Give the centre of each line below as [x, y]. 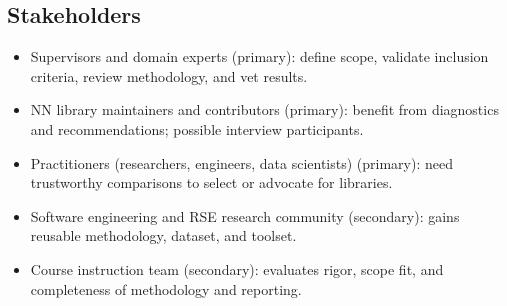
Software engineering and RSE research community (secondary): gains [245, 215]
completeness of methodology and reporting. [166, 288]
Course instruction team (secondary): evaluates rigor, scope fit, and [237, 268]
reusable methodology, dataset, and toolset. [163, 235]
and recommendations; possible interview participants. [197, 128]
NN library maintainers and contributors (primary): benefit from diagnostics [264, 109]
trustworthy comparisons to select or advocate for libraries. [211, 182]
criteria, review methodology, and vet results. [169, 75]
